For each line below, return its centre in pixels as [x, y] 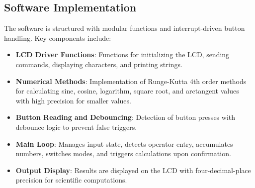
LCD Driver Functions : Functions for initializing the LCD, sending [123, 54]
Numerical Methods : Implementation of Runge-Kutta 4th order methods [131, 81]
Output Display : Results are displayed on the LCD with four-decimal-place [133, 170]
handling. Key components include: [58, 38]
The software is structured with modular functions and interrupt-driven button [125, 28]
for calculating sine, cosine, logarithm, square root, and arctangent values [127, 91]
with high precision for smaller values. [73, 100]
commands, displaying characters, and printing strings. [99, 64]
